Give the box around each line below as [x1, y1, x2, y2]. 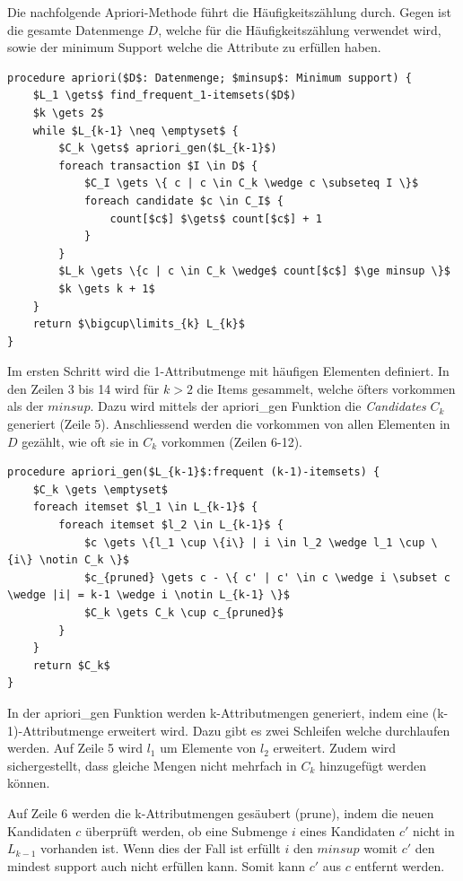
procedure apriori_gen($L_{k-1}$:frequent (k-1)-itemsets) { [7, 466, 380, 479]
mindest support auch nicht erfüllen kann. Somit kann [7, 856, 306, 875]
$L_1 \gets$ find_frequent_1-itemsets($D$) [32, 89, 297, 102]
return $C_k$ [32, 659, 110, 672]
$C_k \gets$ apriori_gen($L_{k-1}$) [58, 142, 277, 155]
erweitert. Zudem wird [273, 738, 397, 757]
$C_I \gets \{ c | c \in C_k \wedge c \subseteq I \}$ [83, 177, 419, 190]
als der [7, 397, 44, 415]
